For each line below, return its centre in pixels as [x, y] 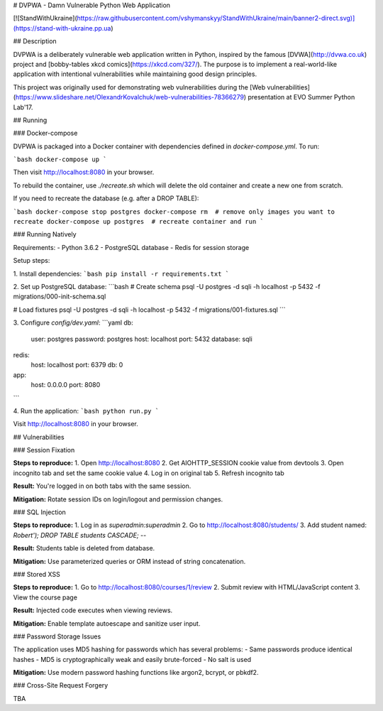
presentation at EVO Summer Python [301, 97]
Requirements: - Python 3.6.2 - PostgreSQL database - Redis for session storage [131, 247]
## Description [35, 41]
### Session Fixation [44, 450]
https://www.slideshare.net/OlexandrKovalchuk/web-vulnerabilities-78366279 [130, 97]
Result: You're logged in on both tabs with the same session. [102, 486]
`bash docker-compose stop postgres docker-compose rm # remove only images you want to [174, 212]
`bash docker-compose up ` [60, 159]
